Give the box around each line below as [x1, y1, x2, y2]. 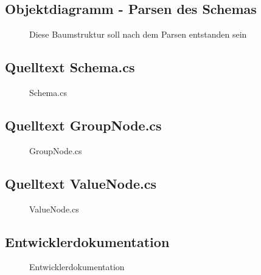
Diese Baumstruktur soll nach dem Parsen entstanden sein [29, 28, 247, 41]
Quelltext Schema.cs [5, 58, 135, 76]
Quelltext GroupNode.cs [5, 115, 162, 134]
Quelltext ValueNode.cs [5, 174, 156, 192]
